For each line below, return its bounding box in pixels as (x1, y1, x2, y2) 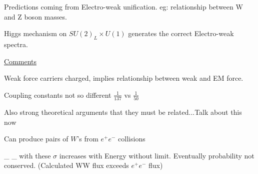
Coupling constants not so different (4, 89, 111, 100)
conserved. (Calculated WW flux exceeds (4, 160, 129, 170)
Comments (4, 56, 37, 66)
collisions (118, 133, 145, 144)
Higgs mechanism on (4, 28, 67, 39)
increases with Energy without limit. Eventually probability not (59, 150, 254, 160)
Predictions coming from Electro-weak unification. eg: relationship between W (4, 2, 243, 12)
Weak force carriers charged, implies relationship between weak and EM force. (4, 73, 243, 83)
